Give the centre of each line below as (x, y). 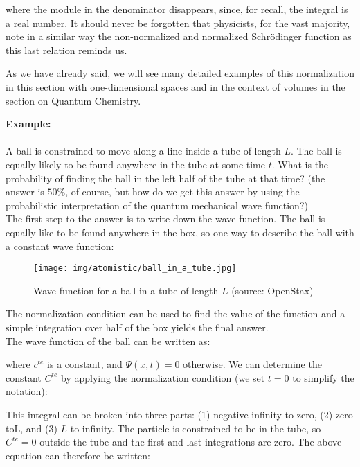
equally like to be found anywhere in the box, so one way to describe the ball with (180, 232)
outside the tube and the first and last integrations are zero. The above (191, 442)
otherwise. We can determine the (252, 364)
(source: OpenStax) (272, 290)
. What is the (300, 164)
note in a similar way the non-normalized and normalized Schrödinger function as (179, 36)
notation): (27, 391)
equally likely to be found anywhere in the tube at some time (136, 164)
